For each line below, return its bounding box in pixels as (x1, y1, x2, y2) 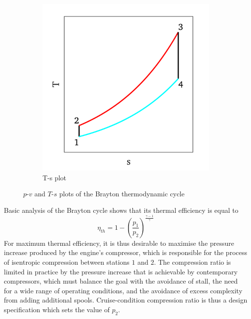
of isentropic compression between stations (4, 257, 130, 267)
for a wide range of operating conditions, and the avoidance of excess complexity (4, 285, 243, 295)
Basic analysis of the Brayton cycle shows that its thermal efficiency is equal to (4, 205, 238, 215)
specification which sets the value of (4, 304, 110, 315)
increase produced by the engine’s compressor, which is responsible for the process (4, 247, 247, 257)
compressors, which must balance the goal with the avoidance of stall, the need (4, 276, 238, 286)
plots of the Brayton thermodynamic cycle (59, 189, 185, 199)
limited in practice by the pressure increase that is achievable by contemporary (4, 266, 238, 276)
